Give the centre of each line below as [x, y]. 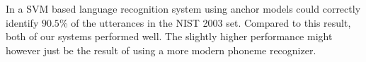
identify [22, 22]
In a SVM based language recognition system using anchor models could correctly [183, 8]
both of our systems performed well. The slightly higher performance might [169, 36]
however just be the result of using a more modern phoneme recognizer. [161, 50]
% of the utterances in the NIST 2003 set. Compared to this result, [205, 22]
